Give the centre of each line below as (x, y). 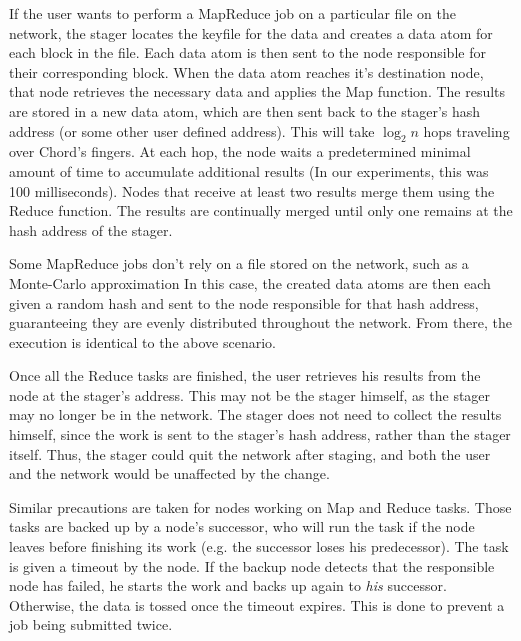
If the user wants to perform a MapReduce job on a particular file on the (232, 13)
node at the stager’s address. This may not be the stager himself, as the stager (250, 394)
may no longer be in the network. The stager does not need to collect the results (255, 414)
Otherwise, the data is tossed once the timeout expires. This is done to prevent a (257, 604)
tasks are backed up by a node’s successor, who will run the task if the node (242, 526)
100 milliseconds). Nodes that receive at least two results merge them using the (252, 190)
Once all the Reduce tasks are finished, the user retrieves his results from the (245, 375)
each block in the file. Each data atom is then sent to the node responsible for (247, 52)
